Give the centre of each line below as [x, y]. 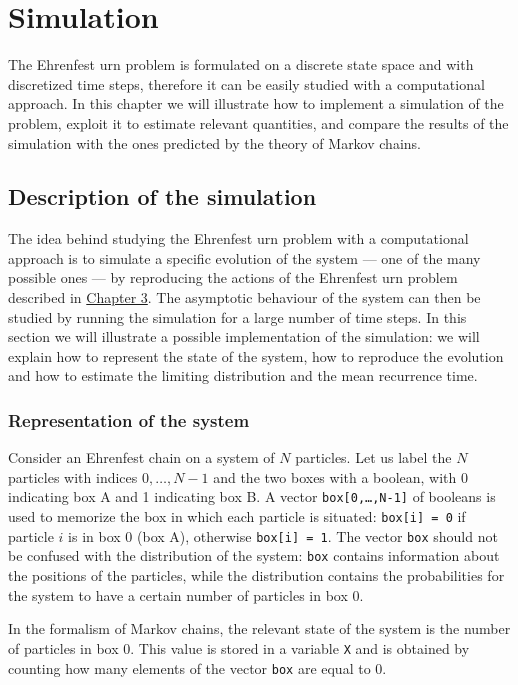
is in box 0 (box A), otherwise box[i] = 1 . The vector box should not [283, 535]
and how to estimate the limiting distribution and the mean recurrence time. [243, 375]
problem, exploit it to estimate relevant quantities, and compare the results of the [258, 122]
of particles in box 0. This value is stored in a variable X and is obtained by [239, 647]
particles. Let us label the [373, 457]
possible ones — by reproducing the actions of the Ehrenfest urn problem [233, 277]
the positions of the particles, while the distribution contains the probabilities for [256, 575]
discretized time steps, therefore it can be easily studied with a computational [246, 83]
